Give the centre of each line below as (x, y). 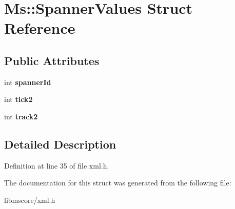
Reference (40, 28)
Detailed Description (60, 144)
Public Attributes (52, 60)
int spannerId (28, 82)
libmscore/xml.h (30, 200)
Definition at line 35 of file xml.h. (57, 165)
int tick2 (18, 99)
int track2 (21, 116)
